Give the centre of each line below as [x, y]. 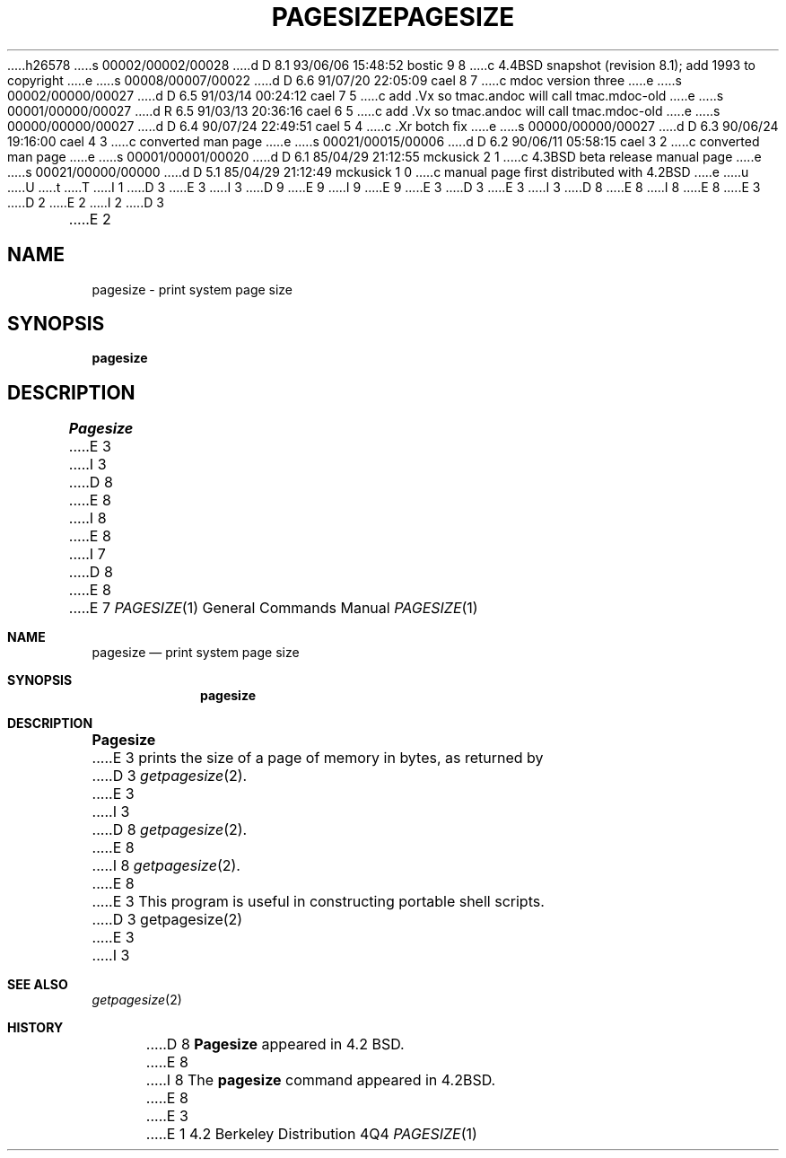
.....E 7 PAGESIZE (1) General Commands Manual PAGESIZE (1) [273, 608]
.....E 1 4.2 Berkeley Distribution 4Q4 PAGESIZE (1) [311, 1134]
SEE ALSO [38, 985]
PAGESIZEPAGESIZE [393, 17]
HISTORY [35, 1028]
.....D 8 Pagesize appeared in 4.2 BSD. [275, 1044]
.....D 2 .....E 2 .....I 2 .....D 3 [86, 202]
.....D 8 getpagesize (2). [170, 830]
